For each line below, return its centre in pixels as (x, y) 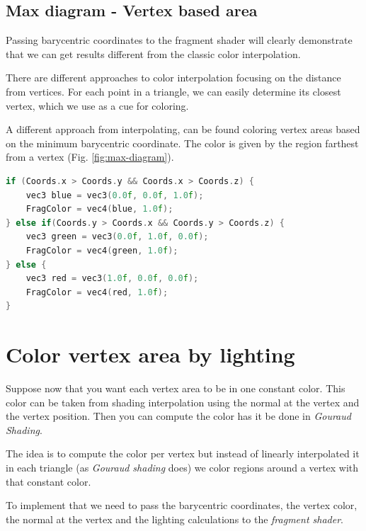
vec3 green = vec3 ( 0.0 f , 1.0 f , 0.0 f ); (117, 237)
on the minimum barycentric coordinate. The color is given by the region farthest (182, 143)
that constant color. (48, 481)
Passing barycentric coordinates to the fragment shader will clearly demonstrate (179, 40)
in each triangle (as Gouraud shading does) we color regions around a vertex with (182, 467)
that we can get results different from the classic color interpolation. (153, 53)
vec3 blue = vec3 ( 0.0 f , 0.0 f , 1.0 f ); (115, 195)
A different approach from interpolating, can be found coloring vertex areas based (183, 129)
